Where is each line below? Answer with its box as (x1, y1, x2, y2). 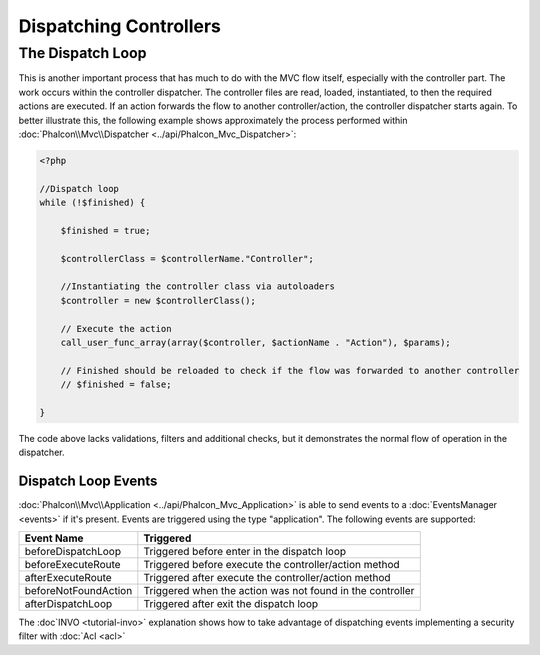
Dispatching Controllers (18, 15, 222, 37)
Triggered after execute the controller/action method (143, 571, 391, 585)
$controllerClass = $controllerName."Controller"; (60, 253, 314, 264)
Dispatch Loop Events (18, 473, 158, 490)
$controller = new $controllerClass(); (60, 295, 257, 306)
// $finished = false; (60, 379, 172, 390)
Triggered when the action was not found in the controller (143, 584, 415, 598)
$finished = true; (60, 225, 151, 236)
